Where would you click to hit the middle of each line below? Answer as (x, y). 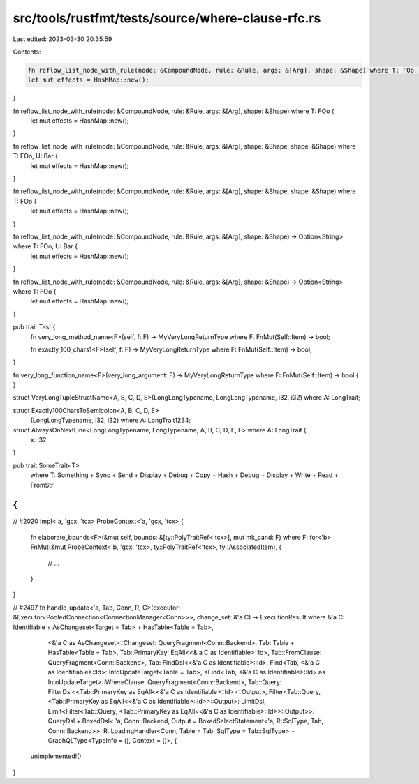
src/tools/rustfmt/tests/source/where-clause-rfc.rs (167, 18)
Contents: (27, 52)
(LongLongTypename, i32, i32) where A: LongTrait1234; (111, 420)
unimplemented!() (56, 756)
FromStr (42, 485)
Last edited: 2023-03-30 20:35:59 (63, 39)
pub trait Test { (34, 327)
